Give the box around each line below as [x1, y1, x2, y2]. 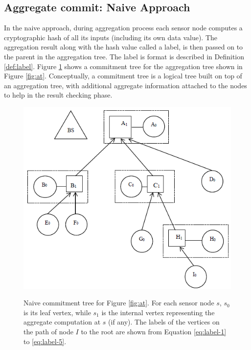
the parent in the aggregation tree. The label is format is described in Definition [4, 51, 245, 61]
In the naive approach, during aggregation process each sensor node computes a [4, 23, 243, 33]
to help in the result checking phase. [4, 90, 113, 100]
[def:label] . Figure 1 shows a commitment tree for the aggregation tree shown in [4, 61, 243, 71]
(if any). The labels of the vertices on [108, 317, 220, 327]
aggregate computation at [23, 317, 101, 327]
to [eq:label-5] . [23, 336, 67, 346]
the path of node [23, 326, 73, 337]
